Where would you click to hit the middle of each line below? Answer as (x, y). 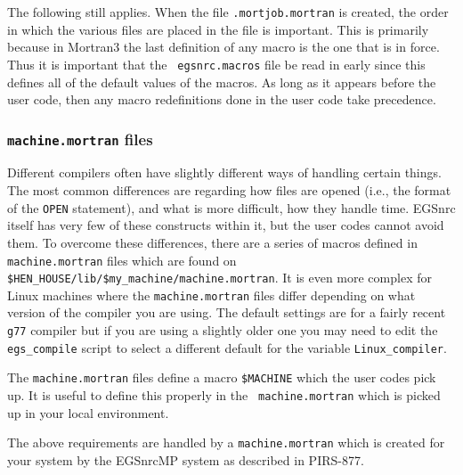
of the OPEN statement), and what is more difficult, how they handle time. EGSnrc (231, 207)
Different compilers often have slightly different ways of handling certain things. (224, 172)
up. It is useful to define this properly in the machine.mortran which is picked (224, 395)
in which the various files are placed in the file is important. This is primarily (218, 29)
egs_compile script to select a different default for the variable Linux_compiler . (227, 347)
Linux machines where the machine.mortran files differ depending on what (211, 295)
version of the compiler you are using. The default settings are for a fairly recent (227, 312)
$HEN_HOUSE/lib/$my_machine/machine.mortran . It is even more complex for (219, 278)
